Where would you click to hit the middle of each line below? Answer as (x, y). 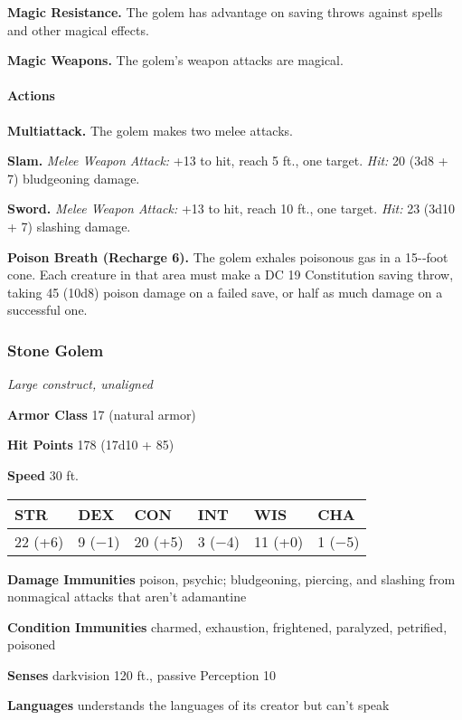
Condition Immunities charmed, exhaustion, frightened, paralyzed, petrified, (227, 626)
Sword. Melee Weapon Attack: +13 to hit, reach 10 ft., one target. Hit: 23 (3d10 (231, 208)
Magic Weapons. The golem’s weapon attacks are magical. (175, 60)
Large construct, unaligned (80, 384)
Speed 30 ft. (43, 474)
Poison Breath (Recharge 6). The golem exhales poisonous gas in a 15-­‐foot (228, 256)
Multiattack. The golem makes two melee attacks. (150, 130)
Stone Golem (56, 350)
